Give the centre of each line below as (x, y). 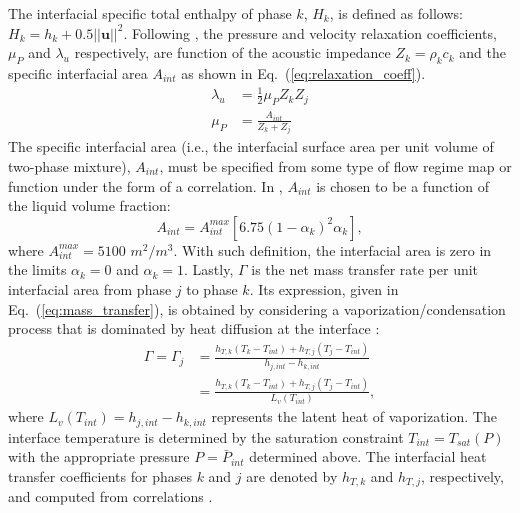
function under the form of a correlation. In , (145, 185)
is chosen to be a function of (403, 185)
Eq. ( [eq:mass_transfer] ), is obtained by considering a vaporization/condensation (257, 308)
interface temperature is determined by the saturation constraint (206, 436)
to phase (212, 288)
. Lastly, (209, 269)
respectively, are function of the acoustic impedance (232, 52)
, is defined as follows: (396, 13)
